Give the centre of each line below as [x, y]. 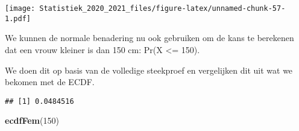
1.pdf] [18, 18]
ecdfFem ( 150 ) [32, 120]
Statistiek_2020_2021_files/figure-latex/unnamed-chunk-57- [162, 8]
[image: [20, 8]
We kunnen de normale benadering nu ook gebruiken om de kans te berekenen [149, 38]
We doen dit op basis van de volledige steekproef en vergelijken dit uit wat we [149, 70]
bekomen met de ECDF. [50, 82]
